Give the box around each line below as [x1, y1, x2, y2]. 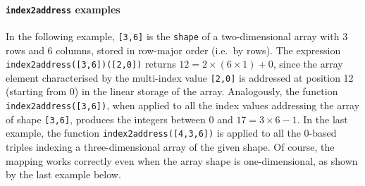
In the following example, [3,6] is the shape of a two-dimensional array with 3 [6, 28, 348, 43]
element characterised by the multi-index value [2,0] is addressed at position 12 [6, 70, 354, 85]
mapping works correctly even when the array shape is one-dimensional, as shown [6, 153, 358, 168]
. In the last [297, 111, 348, 126]
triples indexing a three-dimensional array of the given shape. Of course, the [6, 139, 335, 154]
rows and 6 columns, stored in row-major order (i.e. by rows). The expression [6, 42, 341, 57]
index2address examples [6, 1, 120, 16]
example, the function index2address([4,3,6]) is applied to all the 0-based [6, 125, 337, 140]
